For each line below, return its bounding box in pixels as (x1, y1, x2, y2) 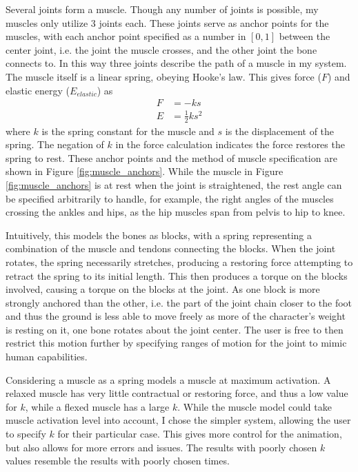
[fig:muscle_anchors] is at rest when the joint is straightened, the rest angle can (6, 177, 342, 192)
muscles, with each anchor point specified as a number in (6, 29, 246, 43)
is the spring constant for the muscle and (41, 123, 215, 138)
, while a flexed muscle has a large (25, 399, 170, 413)
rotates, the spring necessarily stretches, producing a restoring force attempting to (6, 254, 353, 269)
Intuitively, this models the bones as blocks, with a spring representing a (6, 227, 312, 242)
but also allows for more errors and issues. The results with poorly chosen (6, 440, 317, 454)
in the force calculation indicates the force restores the (115, 137, 345, 152)
